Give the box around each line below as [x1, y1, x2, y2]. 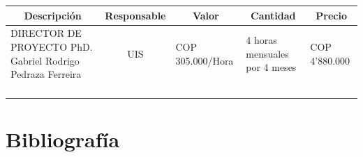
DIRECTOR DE [10, 26, 82, 40]
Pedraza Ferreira [10, 67, 82, 81]
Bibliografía [6, 125, 120, 154]
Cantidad [251, 8, 296, 22]
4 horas [246, 33, 277, 47]
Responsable [105, 8, 166, 22]
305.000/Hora [175, 53, 234, 67]
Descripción [24, 8, 82, 22]
